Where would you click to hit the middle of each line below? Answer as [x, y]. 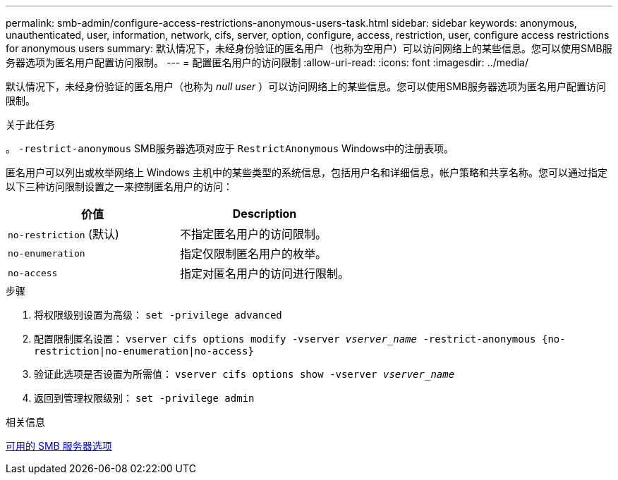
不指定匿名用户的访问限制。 [254, 234]
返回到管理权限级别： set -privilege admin [144, 398]
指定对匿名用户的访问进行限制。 [265, 273]
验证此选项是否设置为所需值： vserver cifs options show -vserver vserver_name [244, 374]
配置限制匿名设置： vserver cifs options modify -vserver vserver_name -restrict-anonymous [285, 339]
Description [265, 214]
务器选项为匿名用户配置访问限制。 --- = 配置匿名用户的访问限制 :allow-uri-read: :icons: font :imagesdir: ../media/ [267, 62]
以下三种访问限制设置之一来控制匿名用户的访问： [119, 186]
